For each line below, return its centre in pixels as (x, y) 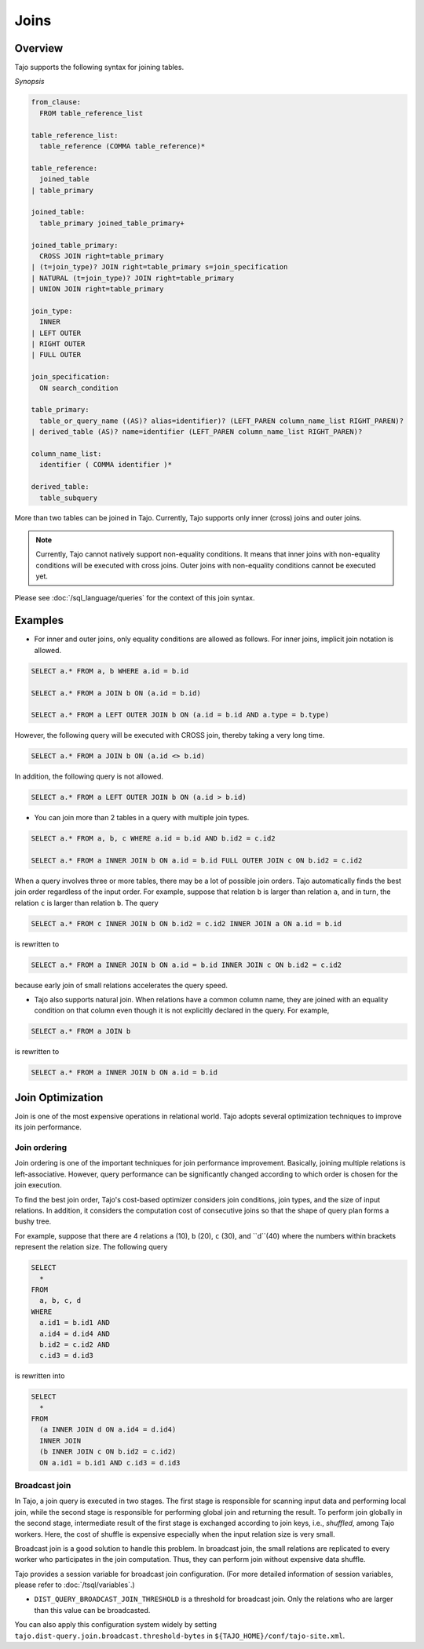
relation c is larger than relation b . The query (86, 903)
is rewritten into (40, 1376)
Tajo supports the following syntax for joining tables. (99, 67)
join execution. (38, 1185)
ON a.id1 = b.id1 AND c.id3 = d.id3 (110, 1463)
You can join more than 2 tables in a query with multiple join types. (142, 818)
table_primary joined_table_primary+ (112, 223)
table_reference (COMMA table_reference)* (122, 146)
